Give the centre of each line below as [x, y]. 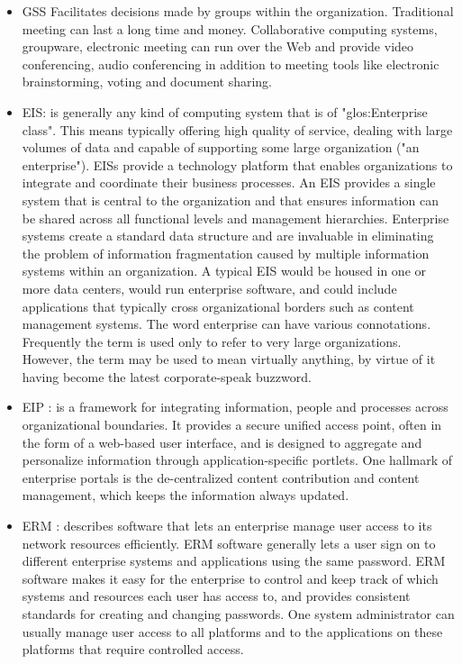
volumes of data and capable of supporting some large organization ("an [221, 147]
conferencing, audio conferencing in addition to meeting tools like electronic [231, 64]
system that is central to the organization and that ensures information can [230, 200]
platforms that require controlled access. [133, 649]
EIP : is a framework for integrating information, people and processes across [235, 407]
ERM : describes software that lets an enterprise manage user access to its [227, 526]
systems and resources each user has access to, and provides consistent [216, 596]
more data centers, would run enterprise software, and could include [209, 288]
